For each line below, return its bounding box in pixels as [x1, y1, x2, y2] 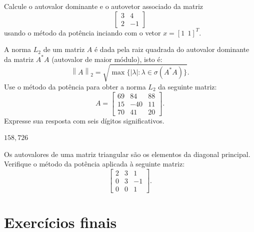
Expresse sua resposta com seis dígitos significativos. [4, 115, 164, 125]
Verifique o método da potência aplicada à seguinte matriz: [4, 158, 185, 169]
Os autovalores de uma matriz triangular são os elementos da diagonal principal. [4, 148, 250, 159]
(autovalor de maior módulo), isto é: [51, 53, 162, 64]
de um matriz [43, 44, 85, 54]
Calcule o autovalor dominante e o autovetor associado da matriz [4, 1, 203, 11]
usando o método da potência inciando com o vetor [4, 27, 161, 37]
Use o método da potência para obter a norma [4, 81, 146, 91]
